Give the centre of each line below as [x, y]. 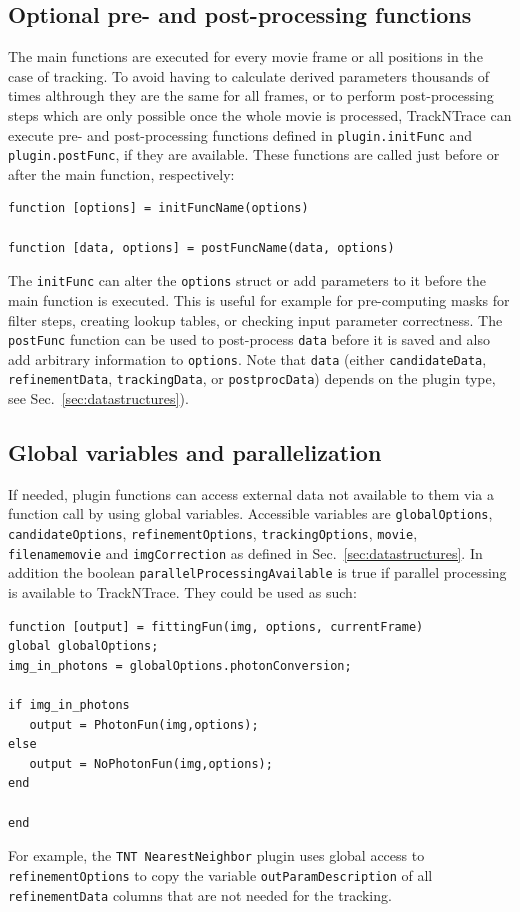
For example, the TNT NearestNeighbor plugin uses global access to [216, 855]
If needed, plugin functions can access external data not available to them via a [251, 493]
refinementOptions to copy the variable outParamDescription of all [220, 874]
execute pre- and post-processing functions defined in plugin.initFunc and [240, 134]
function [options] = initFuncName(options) [158, 208]
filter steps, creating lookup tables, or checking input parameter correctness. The [255, 319]
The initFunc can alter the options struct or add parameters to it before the [247, 280]
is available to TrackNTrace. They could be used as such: [182, 592]
